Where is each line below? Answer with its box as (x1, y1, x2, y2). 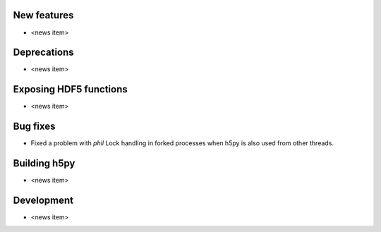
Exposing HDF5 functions (13, 83, 128, 95)
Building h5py (13, 157, 75, 169)
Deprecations (13, 47, 74, 59)
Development (13, 194, 74, 206)
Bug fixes (13, 121, 56, 133)
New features (13, 9, 74, 21)
